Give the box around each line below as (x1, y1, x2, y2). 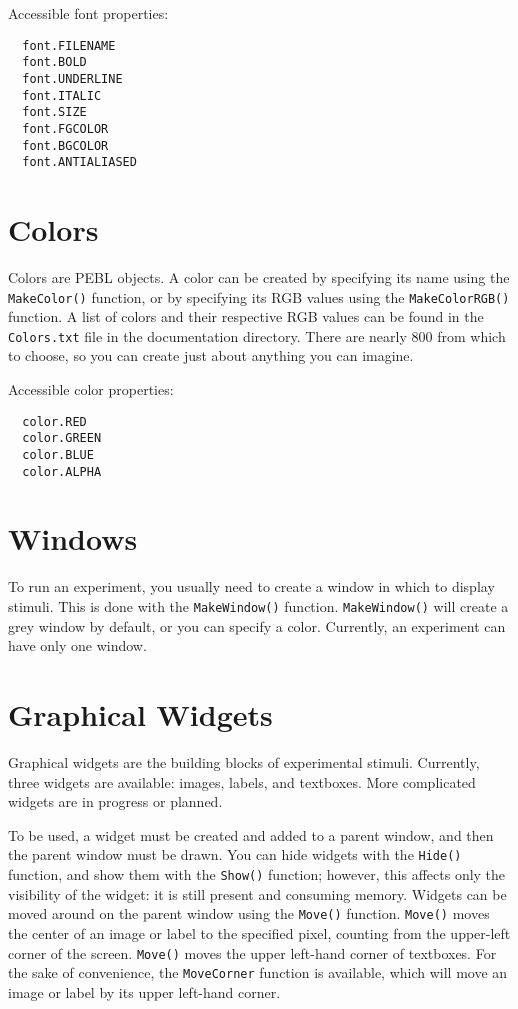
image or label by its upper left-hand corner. (8, 981, 281, 1002)
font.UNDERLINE (22, 71, 123, 86)
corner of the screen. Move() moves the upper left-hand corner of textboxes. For (8, 942, 497, 963)
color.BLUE (22, 447, 94, 462)
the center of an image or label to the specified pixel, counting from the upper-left (8, 922, 511, 943)
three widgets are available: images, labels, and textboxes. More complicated (8, 771, 476, 792)
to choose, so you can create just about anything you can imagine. (8, 345, 414, 366)
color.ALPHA (22, 464, 102, 479)
